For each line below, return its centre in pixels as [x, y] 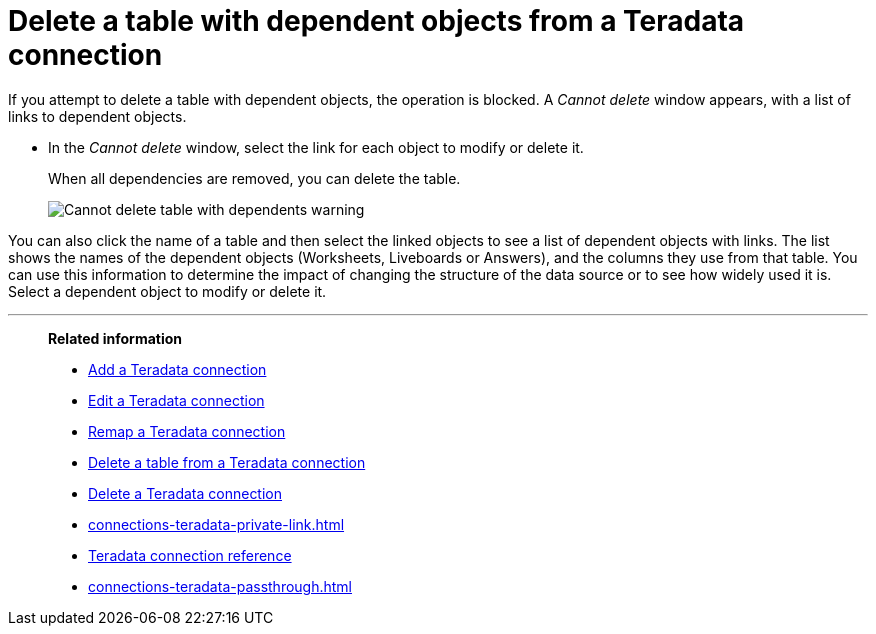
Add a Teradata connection [177, 369]
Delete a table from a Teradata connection [227, 462]
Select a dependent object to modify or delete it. [167, 291]
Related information [115, 338]
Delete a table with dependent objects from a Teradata [376, 21]
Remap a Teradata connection [187, 431]
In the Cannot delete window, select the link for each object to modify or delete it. [316, 147]
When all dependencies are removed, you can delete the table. [254, 178]
